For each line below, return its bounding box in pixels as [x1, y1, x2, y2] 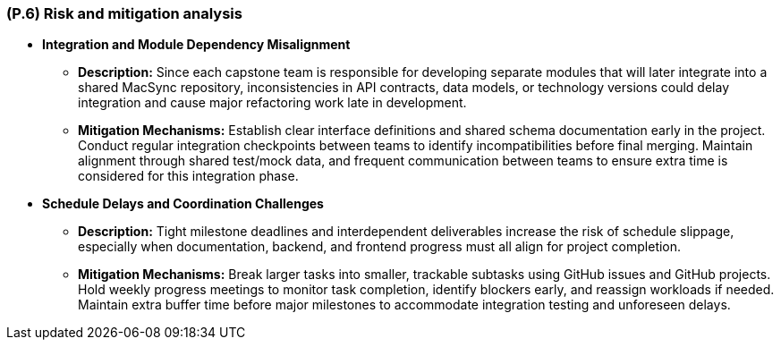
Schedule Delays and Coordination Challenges [42, 196, 324, 212]
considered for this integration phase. [78, 168, 299, 184]
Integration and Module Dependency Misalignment [42, 37, 351, 53]
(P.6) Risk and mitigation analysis [6, 4, 242, 22]
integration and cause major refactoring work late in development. [78, 95, 467, 111]
